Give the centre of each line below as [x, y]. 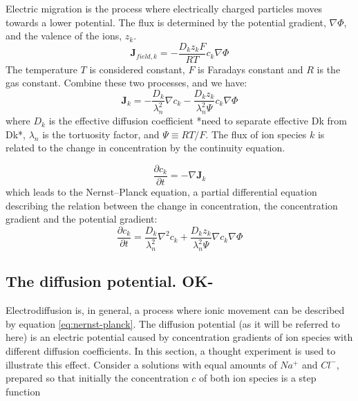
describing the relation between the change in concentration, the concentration [172, 205]
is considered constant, [137, 69]
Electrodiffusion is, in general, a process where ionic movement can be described [175, 310]
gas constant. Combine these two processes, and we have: [126, 83]
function [23, 391]
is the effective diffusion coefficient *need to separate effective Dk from [198, 121]
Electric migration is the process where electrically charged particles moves [164, 8]
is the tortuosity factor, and [101, 134]
